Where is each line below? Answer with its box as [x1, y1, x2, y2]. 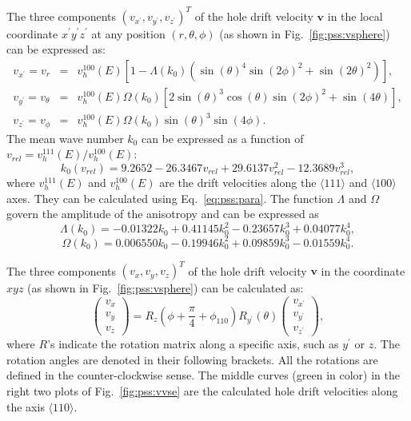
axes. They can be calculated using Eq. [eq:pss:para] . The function [6, 189, 333, 206]
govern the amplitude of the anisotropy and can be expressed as [6, 205, 319, 222]
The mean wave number [6, 129, 124, 146]
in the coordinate [321, 262, 405, 279]
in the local [327, 7, 383, 24]
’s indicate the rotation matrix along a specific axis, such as [47, 336, 339, 352]
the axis [6, 398, 45, 415]
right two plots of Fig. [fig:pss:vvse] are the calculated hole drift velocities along [6, 383, 398, 399]
